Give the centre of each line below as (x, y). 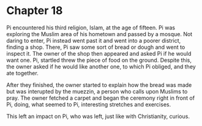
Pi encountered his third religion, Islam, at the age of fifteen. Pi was (91, 28)
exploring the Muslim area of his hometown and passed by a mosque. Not (99, 34)
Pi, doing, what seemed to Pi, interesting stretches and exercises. (89, 104)
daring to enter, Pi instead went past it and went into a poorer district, (94, 40)
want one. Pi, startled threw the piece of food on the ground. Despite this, (99, 60)
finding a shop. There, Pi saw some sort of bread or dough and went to (96, 47)
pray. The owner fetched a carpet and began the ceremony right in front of (100, 98)
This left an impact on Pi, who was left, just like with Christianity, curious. (98, 116)
